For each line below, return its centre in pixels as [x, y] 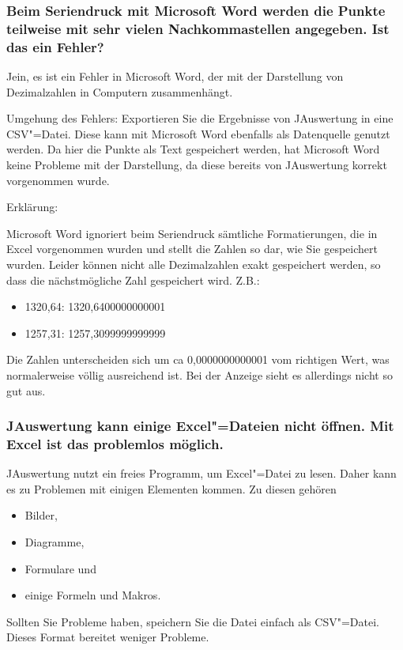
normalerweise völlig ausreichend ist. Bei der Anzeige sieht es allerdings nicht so [200, 374]
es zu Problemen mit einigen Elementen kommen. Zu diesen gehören [171, 488]
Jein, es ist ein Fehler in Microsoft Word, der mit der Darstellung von [175, 76]
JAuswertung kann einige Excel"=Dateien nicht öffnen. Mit [200, 426]
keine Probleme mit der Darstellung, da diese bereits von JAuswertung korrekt [197, 165]
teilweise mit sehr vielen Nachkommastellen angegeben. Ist [198, 28]
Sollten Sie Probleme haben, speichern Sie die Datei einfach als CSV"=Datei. [193, 621]
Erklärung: [32, 207]
